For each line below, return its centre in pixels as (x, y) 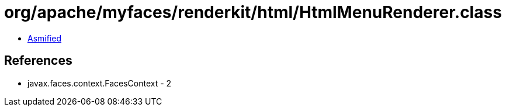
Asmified (45, 38)
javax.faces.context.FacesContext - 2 (100, 83)
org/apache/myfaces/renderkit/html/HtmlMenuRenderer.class (253, 12)
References (38, 61)
